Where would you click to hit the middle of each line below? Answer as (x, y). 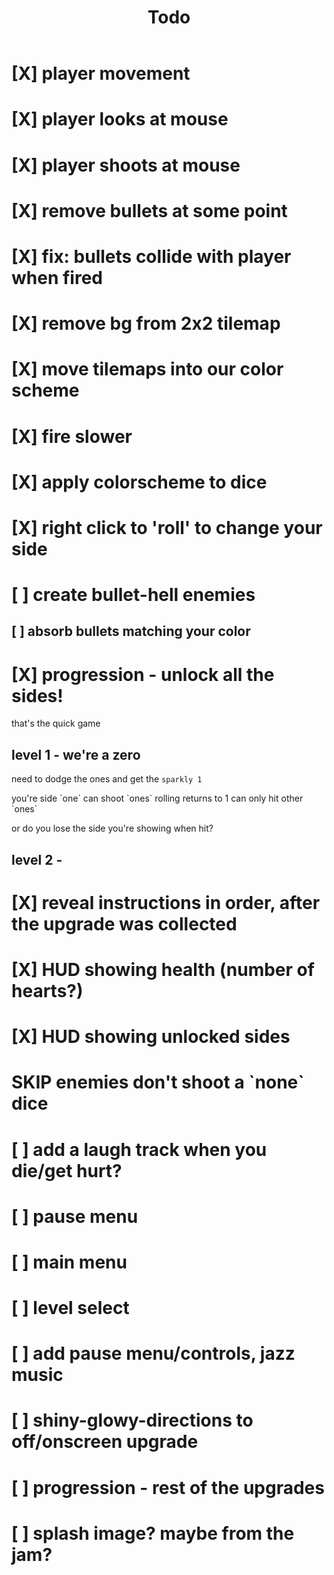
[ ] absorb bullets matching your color (131, 631)
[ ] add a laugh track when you (139, 1149)
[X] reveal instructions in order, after (166, 902)
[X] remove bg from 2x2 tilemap (146, 323)
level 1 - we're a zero (76, 754)
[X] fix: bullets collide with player (151, 256)
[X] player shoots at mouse (126, 165)
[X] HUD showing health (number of (163, 969)
